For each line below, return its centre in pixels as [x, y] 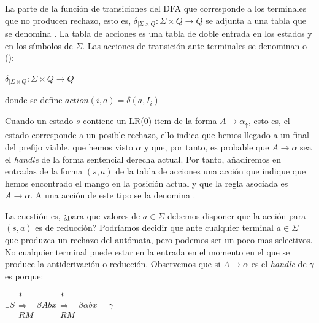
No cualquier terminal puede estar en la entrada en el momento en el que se [148, 251]
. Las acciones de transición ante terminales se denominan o [195, 45]
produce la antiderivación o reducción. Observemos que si [113, 264]
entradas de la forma [44, 171]
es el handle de [279, 264]
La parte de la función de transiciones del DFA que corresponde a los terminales [156, 8]
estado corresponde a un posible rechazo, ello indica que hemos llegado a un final [157, 135]
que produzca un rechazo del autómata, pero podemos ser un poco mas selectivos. [159, 240]
